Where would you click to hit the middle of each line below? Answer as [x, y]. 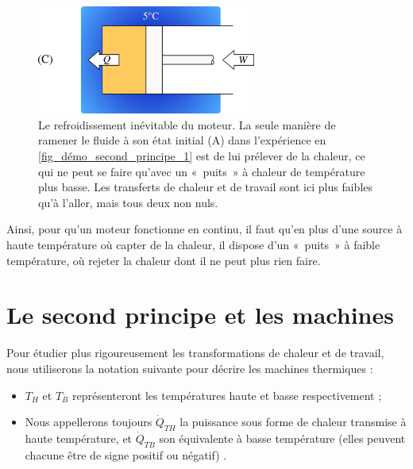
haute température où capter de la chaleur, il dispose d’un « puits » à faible [193, 244]
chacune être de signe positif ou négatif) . [126, 454]
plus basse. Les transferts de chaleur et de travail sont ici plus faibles [206, 187]
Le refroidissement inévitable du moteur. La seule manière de [187, 124]
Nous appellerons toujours [89, 422]
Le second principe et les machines [200, 315]
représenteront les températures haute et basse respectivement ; [227, 395]
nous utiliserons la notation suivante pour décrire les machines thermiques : [190, 368]
